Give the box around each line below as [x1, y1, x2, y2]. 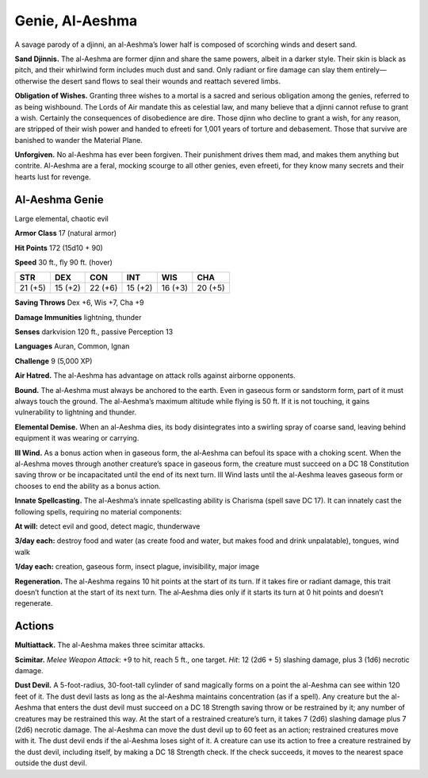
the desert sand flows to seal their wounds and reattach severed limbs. [48, 76, 281, 86]
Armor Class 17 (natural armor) [14, 229, 117, 238]
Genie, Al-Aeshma [14, 12, 138, 29]
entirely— [355, 65, 388, 75]
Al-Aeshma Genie [14, 193, 104, 206]
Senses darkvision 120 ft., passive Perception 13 [14, 327, 174, 337]
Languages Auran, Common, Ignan [14, 341, 130, 351]
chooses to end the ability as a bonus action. [14, 481, 162, 491]
